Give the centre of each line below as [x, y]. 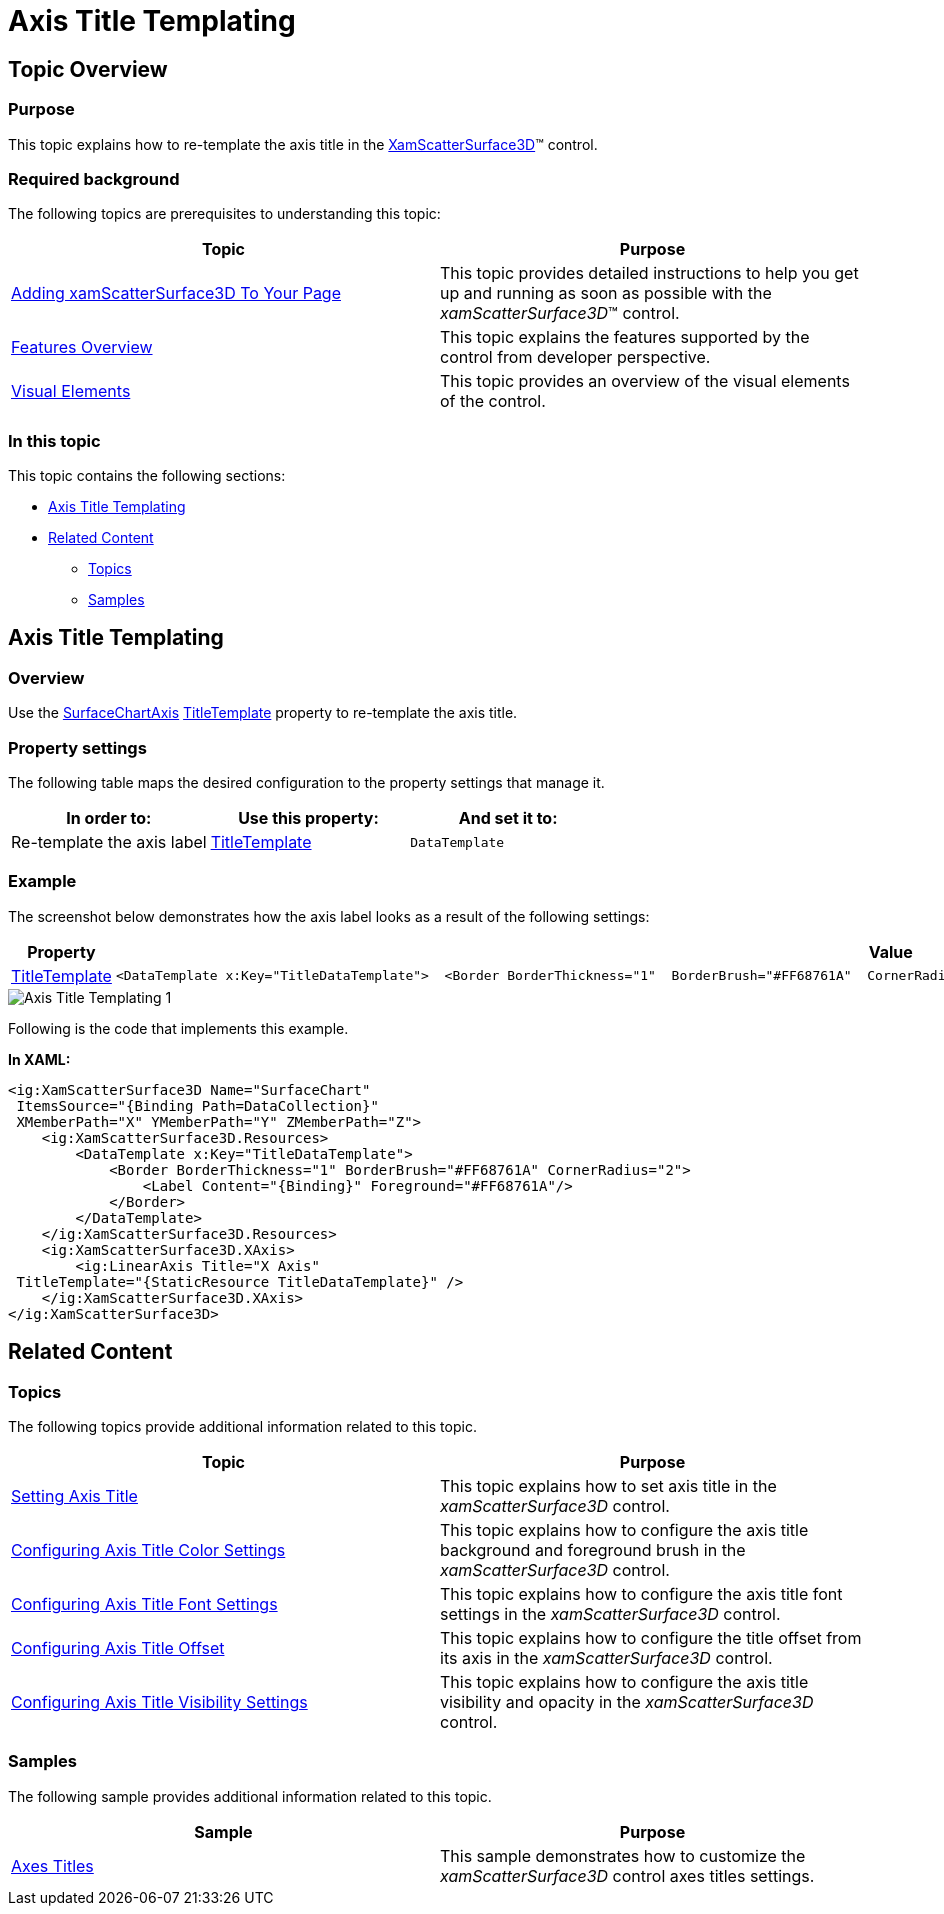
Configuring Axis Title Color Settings [148, 1549]
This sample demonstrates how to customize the [623, 1855]
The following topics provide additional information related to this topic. [242, 1426]
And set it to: [508, 818]
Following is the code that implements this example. [178, 1028]
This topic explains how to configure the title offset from [651, 1637]
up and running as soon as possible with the [606, 293]
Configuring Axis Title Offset [118, 1647]
